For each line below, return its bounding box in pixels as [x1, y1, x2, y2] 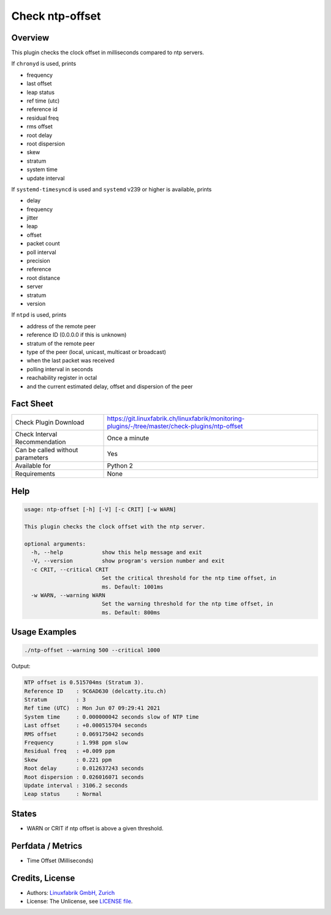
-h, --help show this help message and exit [31, 549, 202, 555]
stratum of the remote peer [26, 339, 95, 347]
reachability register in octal [26, 374, 97, 382]
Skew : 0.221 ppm [24, 756, 112, 763]
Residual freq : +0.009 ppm [24, 747, 115, 755]
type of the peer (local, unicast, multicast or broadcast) [26, 348, 167, 355]
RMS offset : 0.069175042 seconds [24, 730, 144, 738]
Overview [11, 33, 50, 43]
